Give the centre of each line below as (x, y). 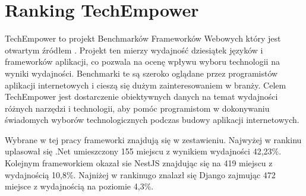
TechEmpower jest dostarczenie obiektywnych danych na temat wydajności (141, 97)
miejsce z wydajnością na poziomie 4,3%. (79, 186)
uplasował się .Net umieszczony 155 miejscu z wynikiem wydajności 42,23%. (143, 151)
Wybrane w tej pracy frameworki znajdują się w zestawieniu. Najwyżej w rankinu (153, 139)
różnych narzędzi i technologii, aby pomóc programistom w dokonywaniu (137, 108)
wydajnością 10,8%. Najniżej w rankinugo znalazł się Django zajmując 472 (140, 174)
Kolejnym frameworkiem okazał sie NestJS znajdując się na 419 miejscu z (139, 163)
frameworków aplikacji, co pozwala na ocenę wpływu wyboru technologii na (142, 61)
